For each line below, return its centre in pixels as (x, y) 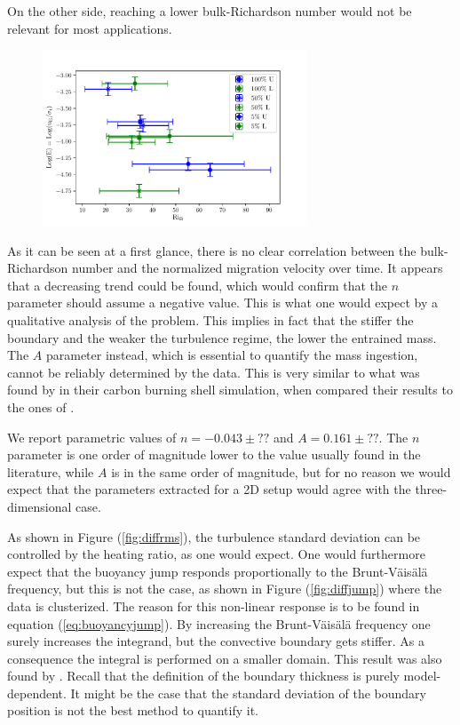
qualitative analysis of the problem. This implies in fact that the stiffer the (210, 320)
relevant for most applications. (90, 28)
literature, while (51, 471)
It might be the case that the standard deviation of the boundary (248, 693)
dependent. (37, 693)
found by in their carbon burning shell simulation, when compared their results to (230, 390)
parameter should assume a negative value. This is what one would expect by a (222, 303)
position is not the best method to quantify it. (133, 710)
